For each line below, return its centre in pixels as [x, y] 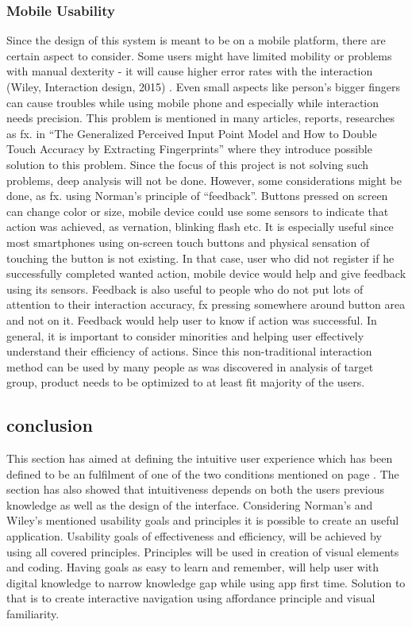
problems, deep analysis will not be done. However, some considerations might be [204, 180]
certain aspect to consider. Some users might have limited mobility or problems [199, 55]
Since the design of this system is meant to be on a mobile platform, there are [196, 40]
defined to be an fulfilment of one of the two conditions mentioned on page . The [203, 473]
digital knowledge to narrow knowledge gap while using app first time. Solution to [206, 582]
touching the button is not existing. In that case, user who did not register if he [200, 258]
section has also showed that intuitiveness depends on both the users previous [196, 489]
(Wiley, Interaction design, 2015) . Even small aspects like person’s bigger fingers [203, 87]
